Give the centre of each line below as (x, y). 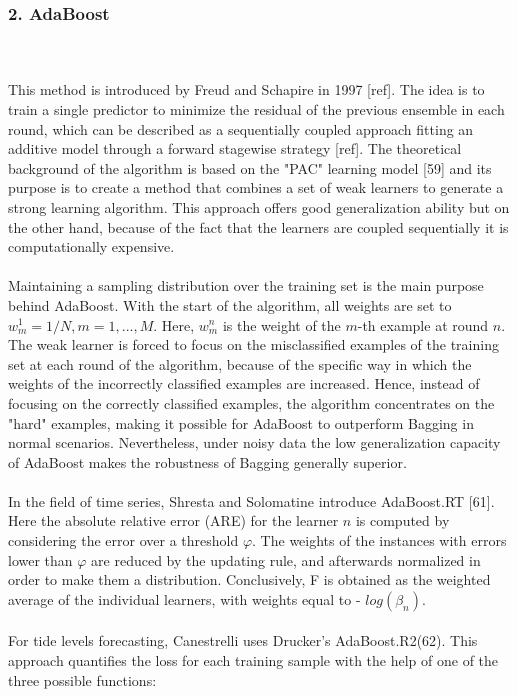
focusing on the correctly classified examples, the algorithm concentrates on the (251, 402)
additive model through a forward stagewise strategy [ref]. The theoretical (235, 148)
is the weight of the (281, 324)
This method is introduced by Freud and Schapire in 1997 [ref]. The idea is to (246, 89)
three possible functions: (82, 679)
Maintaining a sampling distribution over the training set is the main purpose (246, 285)
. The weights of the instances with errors (379, 540)
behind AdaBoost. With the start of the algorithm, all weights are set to (230, 304)
